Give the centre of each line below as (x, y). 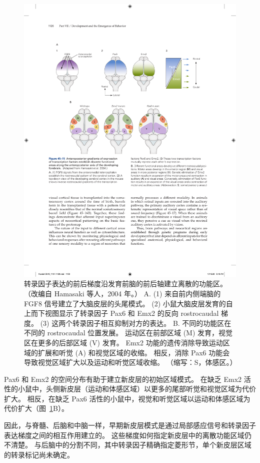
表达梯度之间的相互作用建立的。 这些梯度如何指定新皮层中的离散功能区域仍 (128, 435)
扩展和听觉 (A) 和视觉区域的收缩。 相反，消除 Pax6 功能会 (134, 352)
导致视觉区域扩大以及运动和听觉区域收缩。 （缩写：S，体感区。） (130, 362)
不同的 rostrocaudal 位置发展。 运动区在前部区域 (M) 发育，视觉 (128, 333)
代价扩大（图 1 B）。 (36, 408)
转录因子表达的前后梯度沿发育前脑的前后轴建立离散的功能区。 (125, 284)
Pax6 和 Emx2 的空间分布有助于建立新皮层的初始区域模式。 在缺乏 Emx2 (123, 379)
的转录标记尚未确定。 (39, 454)
